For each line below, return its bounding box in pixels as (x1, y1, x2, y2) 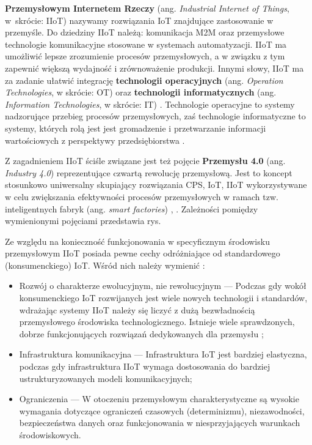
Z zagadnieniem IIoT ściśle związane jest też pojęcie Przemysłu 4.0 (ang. (5, 154, 286, 167)
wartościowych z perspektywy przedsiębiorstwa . (5, 133, 185, 146)
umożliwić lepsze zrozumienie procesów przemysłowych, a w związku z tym (5, 50, 285, 62)
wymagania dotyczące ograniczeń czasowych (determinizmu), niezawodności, (19, 404, 305, 417)
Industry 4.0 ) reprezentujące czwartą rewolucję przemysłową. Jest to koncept (5, 166, 292, 179)
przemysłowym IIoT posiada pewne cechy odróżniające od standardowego (5, 247, 280, 260)
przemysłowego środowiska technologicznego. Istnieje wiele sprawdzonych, (19, 315, 295, 328)
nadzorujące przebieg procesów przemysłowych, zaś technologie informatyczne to (5, 110, 306, 122)
